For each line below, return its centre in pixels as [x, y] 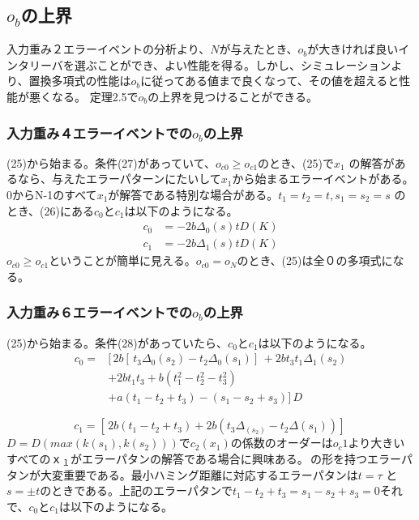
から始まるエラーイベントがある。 [323, 179]
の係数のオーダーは [282, 443]
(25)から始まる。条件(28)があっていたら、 [118, 342]
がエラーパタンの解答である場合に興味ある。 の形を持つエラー [236, 458]
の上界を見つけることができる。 [233, 96]
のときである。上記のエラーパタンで [136, 490]
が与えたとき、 [259, 49]
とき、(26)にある [50, 210]
